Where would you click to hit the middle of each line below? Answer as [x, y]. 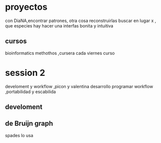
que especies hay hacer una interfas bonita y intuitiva [59, 25]
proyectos [26, 7]
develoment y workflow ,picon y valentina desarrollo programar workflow [79, 86]
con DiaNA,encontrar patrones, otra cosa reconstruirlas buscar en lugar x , [80, 21]
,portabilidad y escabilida [31, 92]
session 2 [25, 73]
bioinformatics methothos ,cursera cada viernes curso [60, 53]
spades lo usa [19, 135]
